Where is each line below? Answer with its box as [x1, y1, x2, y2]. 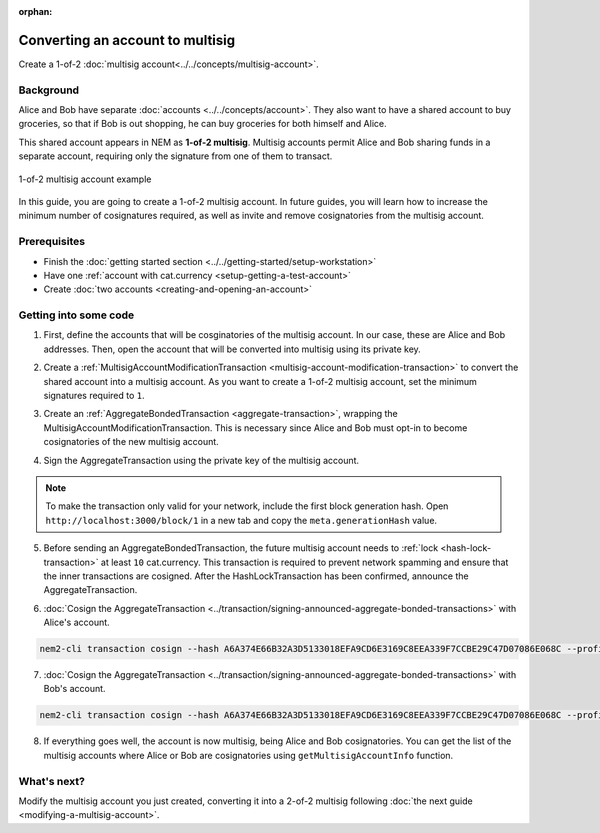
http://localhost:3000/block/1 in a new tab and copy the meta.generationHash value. [45, 514, 438, 526]
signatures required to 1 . [43, 390, 145, 402]
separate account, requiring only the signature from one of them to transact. [18, 150, 333, 162]
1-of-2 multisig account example [18, 173, 152, 185]
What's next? [18, 774, 85, 788]
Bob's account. [43, 683, 106, 695]
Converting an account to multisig [18, 31, 236, 49]
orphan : [18, 6, 53, 17]
